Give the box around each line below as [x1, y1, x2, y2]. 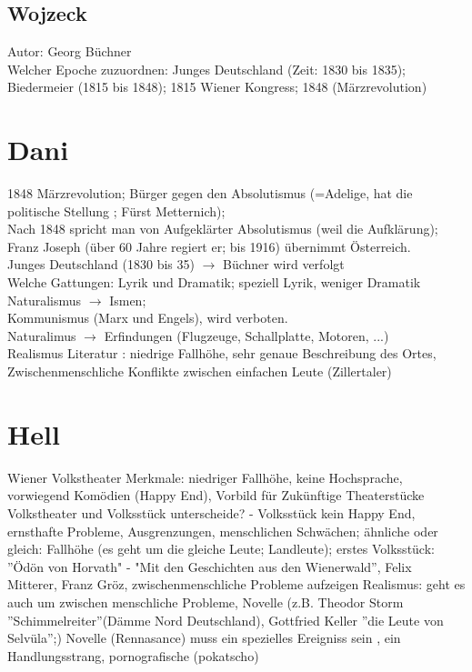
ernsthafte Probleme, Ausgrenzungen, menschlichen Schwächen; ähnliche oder [7, 521, 438, 540]
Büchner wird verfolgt [223, 255, 345, 274]
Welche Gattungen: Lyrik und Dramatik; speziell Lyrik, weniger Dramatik [7, 273, 421, 292]
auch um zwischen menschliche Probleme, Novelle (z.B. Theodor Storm [7, 592, 404, 611]
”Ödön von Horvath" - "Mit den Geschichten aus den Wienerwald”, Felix [7, 557, 412, 576]
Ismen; [109, 290, 146, 309]
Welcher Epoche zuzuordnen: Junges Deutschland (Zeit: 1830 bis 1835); [7, 59, 407, 78]
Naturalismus [7, 290, 82, 309]
